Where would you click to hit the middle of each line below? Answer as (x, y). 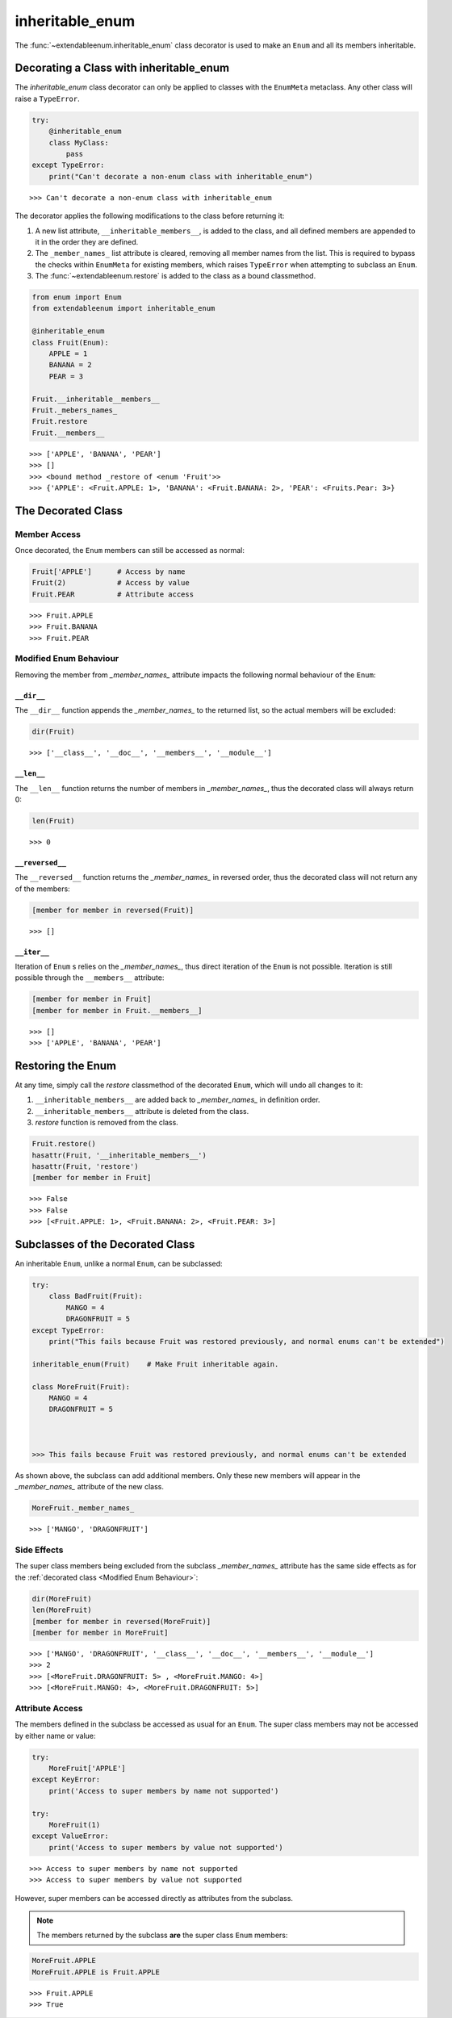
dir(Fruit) (53, 732)
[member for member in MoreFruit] (100, 1632)
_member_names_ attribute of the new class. (90, 1487)
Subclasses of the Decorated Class (105, 1244)
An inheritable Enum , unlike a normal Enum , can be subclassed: (119, 1264)
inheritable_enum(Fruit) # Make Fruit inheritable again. (155, 1364)
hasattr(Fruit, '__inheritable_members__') (119, 1155)
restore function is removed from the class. (107, 1123)
